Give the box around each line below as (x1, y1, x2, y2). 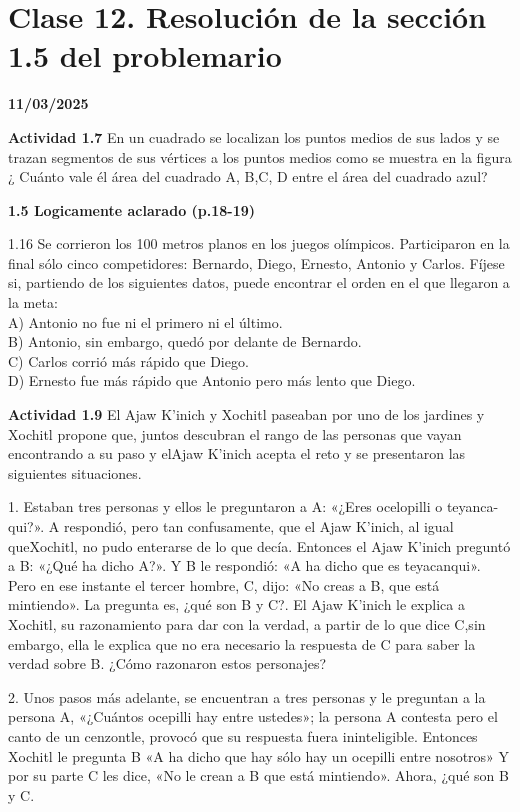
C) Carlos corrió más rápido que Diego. (8, 350, 249, 371)
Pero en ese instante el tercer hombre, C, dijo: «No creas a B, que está (8, 574, 440, 595)
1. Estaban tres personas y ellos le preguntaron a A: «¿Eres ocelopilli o (8, 496, 443, 517)
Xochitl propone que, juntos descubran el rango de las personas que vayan (8, 423, 462, 444)
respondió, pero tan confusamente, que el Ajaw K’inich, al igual (64, 516, 454, 536)
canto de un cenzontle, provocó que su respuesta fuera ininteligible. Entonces (8, 725, 478, 746)
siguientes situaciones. (8, 462, 142, 483)
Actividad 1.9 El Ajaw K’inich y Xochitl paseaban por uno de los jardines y (8, 404, 485, 425)
